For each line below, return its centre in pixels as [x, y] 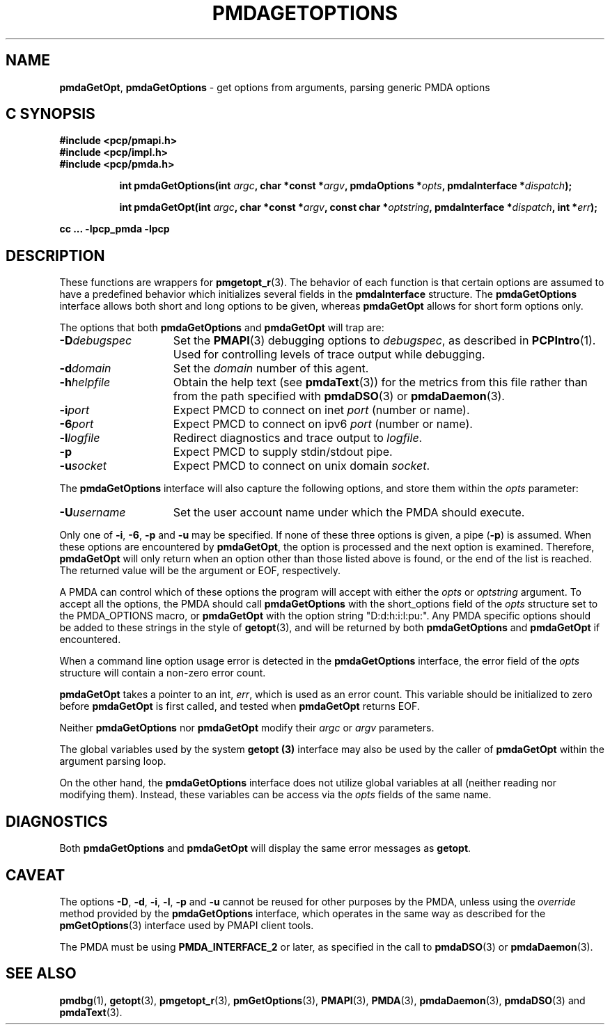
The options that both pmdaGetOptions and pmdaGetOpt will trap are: [222, 328]
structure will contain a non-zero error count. [163, 673]
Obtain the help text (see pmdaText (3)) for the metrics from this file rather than [380, 382]
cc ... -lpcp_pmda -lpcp [115, 229]
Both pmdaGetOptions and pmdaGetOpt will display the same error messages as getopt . [265, 848]
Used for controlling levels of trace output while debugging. [329, 355]
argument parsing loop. [113, 761]
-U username [93, 513]
